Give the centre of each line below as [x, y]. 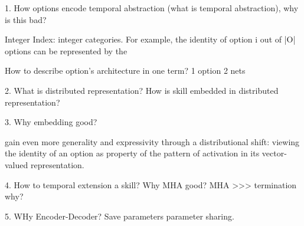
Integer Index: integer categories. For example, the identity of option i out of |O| [150, 39]
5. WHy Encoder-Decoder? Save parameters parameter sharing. [120, 216]
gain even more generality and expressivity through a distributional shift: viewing [152, 141]
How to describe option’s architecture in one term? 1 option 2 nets [125, 71]
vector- [274, 153]
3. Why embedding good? [51, 122]
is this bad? [26, 19]
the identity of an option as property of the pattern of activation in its [132, 153]
